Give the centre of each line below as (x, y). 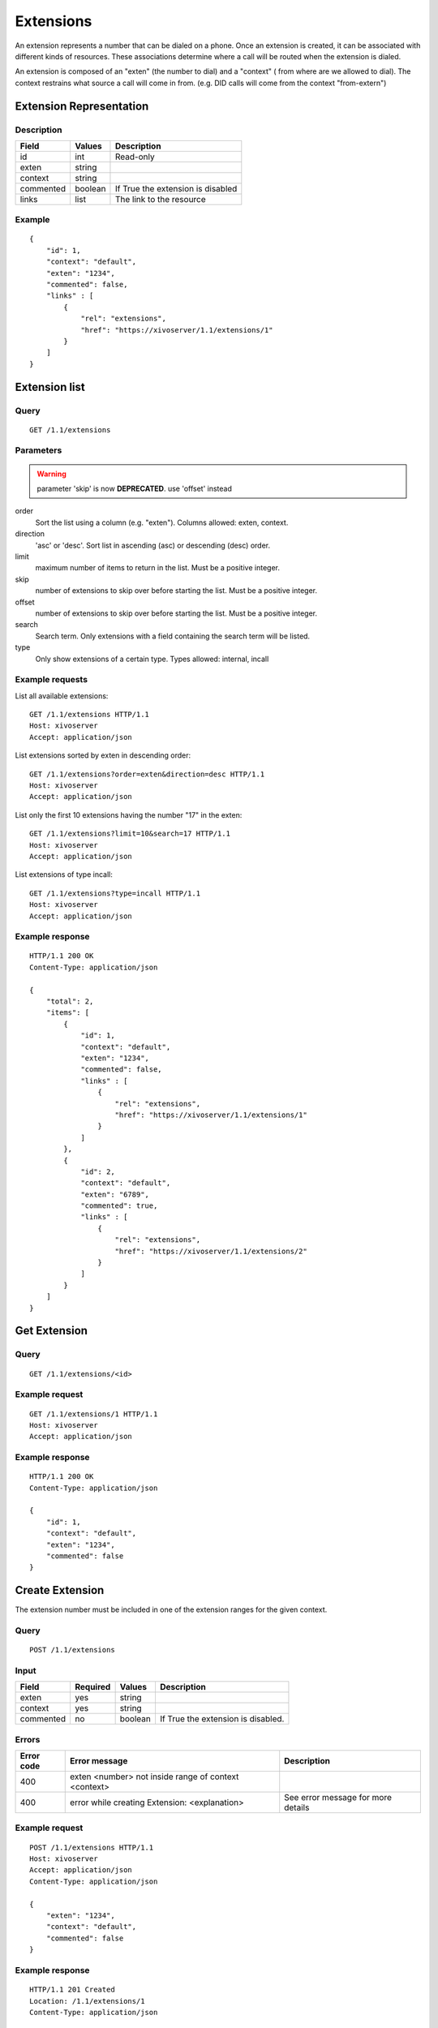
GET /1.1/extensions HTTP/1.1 (90, 715)
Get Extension (52, 1331)
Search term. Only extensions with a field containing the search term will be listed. (173, 636)
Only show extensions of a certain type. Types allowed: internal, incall (152, 659)
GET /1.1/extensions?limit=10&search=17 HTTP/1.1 (130, 834)
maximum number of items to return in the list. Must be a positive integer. (157, 568)
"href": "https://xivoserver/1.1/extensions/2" (211, 1251)
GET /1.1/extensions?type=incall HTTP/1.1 (115, 893)
